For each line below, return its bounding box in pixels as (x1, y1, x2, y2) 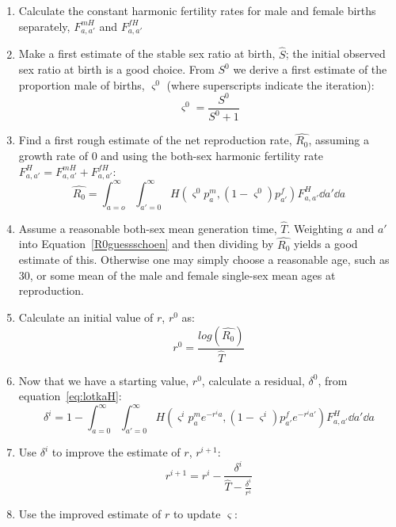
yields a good (293, 235, 358, 252)
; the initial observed (285, 45, 386, 62)
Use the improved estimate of (18, 506, 162, 522)
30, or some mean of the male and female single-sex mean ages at (18, 266, 336, 283)
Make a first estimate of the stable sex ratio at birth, (18, 45, 276, 62)
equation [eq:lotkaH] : (18, 388, 122, 404)
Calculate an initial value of (18, 309, 154, 326)
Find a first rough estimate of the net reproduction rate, (18, 132, 292, 148)
